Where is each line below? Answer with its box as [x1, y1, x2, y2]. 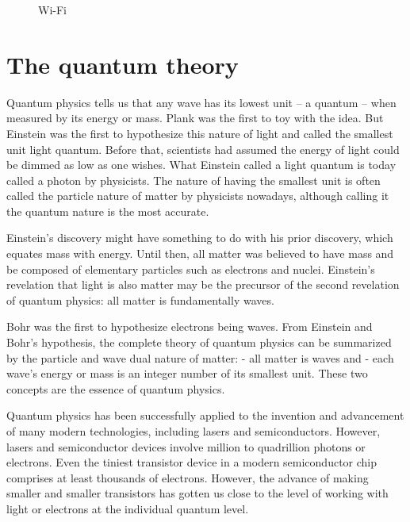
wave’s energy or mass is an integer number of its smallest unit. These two [6, 365, 368, 382]
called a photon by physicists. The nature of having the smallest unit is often [6, 171, 381, 188]
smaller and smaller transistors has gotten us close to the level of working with [6, 485, 389, 501]
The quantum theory [6, 48, 239, 80]
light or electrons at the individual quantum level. [6, 500, 249, 516]
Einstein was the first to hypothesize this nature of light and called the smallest [6, 125, 393, 141]
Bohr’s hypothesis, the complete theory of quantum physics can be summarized [6, 334, 392, 351]
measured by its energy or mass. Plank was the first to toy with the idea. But [6, 109, 384, 126]
